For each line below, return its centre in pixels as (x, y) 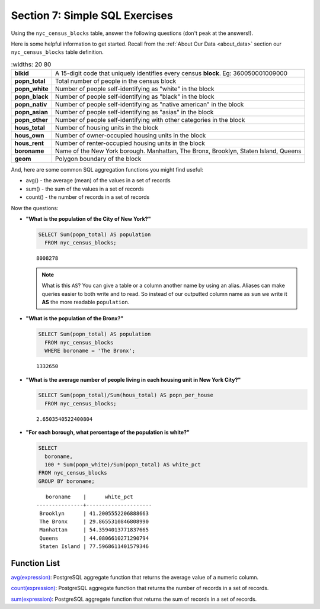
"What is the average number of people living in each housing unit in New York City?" (133, 379)
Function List (36, 563)
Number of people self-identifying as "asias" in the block (134, 112)
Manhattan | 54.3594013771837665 (94, 530)
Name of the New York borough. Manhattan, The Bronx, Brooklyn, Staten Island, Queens (178, 151)
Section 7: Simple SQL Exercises (92, 15)
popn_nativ (31, 105)
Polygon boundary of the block (98, 159)
